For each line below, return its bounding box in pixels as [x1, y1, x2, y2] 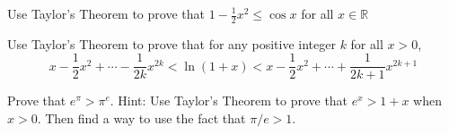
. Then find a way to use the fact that [37, 109, 246, 128]
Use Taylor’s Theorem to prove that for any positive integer [7, 34, 336, 53]
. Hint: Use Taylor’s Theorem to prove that [110, 91, 348, 110]
